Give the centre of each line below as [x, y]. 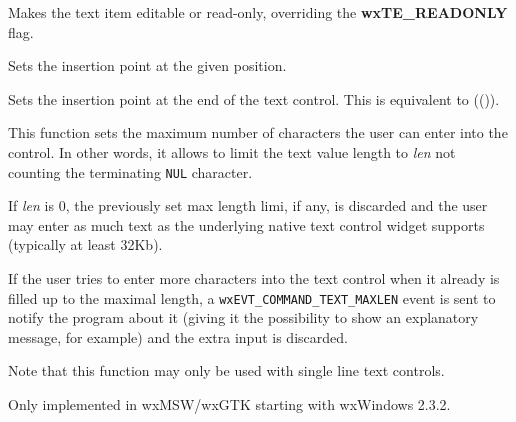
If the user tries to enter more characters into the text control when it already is [254, 278]
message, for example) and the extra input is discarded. [178, 336]
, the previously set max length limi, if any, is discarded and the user [276, 205]
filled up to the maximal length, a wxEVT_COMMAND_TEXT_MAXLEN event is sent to [252, 297]
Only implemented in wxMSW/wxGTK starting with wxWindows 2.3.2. [229, 404]
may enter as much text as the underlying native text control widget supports [246, 224]
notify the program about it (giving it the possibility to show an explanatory [243, 317]
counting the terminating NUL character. [130, 171]
